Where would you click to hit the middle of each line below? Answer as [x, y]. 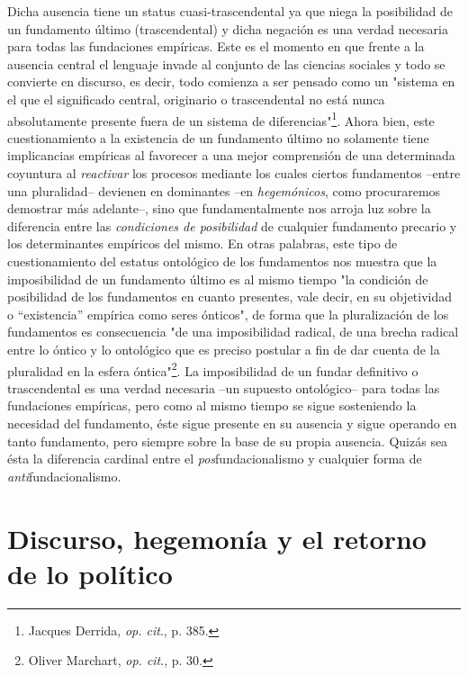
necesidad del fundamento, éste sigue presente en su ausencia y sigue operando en [232, 423]
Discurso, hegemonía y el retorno [217, 538]
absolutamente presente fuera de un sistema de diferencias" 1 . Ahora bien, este [221, 119]
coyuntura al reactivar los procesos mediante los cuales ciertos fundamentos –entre [234, 173]
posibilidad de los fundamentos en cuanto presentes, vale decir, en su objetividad [230, 297]
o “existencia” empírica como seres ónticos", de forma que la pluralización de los [228, 314]
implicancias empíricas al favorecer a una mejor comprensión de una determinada [231, 155]
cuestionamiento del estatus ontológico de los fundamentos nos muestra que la [222, 261]
